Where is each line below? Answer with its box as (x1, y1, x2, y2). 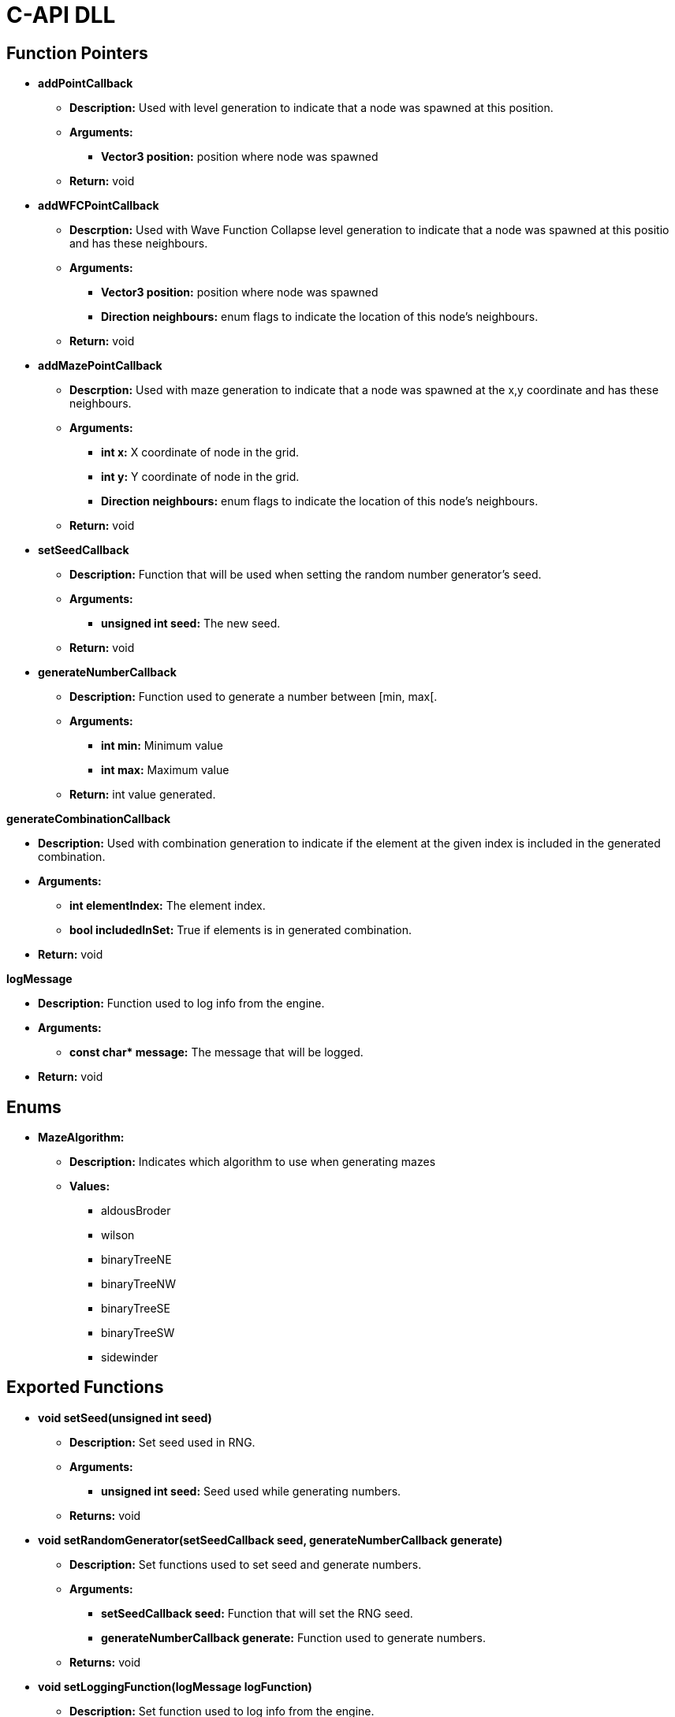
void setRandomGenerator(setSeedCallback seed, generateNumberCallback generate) (38, 1533, 503, 1547)
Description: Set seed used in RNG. (69, 1435, 255, 1449)
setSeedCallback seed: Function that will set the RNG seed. (101, 1606, 413, 1620)
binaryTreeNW (101, 1277, 176, 1291)
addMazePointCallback (38, 359, 162, 373)
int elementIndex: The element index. (69, 899, 266, 913)
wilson (101, 1228, 135, 1242)
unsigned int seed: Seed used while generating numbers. (101, 1484, 401, 1498)
